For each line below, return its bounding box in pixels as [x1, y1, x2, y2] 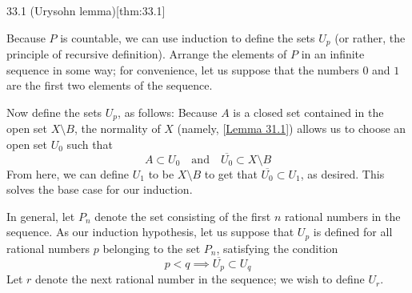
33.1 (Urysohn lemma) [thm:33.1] [6, 2, 166, 18]
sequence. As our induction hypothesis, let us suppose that [6, 223, 294, 240]
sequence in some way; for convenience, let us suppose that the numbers [6, 61, 359, 78]
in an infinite [301, 46, 365, 62]
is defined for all [313, 223, 393, 240]
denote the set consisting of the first [94, 207, 271, 224]
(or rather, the [334, 29, 406, 46]
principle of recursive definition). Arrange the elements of [6, 46, 287, 62]
